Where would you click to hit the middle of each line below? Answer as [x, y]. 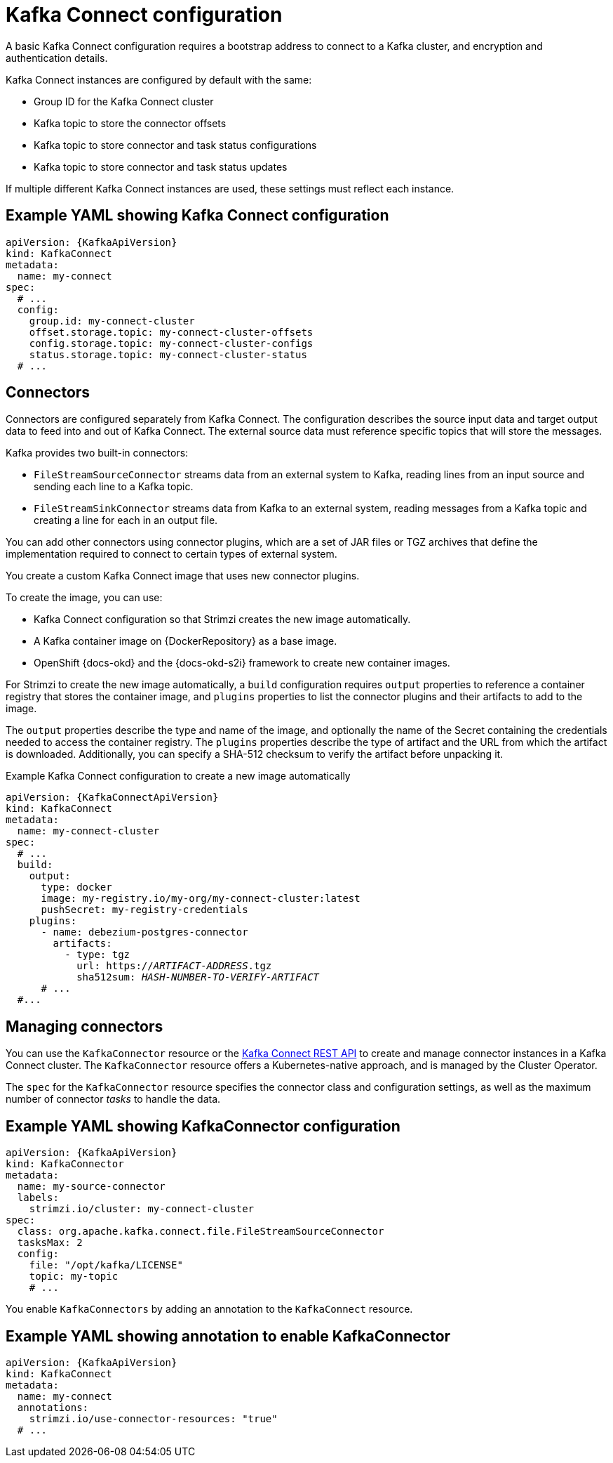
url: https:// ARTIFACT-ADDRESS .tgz [174, 966]
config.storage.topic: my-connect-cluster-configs [171, 343]
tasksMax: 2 [50, 1243]
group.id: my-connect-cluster [112, 321]
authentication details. [57, 58]
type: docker [76, 887]
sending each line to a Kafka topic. [114, 487]
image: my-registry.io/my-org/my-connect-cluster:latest [201, 899]
